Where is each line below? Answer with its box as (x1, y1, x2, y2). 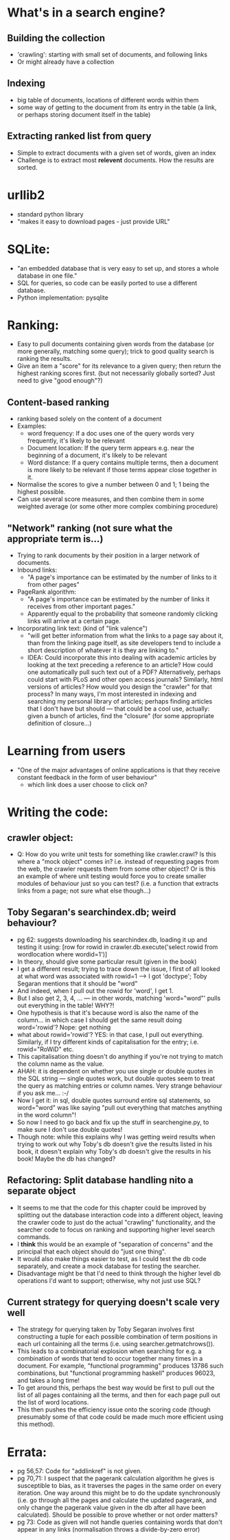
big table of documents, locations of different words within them (16, 96, 199, 104)
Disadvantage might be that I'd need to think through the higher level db (16, 1269, 221, 1277)
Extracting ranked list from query (7, 131, 152, 142)
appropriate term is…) (7, 533, 104, 544)
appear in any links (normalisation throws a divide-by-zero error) (16, 1526, 200, 1534)
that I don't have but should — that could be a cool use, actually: (27, 704, 210, 713)
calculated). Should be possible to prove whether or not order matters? (16, 1510, 218, 1519)
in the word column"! (16, 1111, 77, 1119)
